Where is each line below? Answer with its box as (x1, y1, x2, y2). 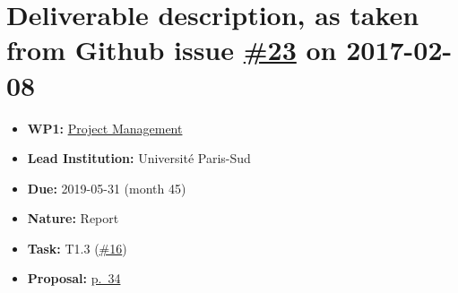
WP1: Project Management (27, 118, 183, 137)
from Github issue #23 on (6, 31, 337, 68)
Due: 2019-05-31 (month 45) (27, 178, 186, 197)
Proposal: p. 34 (27, 269, 121, 288)
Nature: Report (27, 209, 119, 228)
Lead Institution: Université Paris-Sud (27, 149, 251, 168)
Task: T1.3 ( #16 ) (27, 238, 127, 257)
